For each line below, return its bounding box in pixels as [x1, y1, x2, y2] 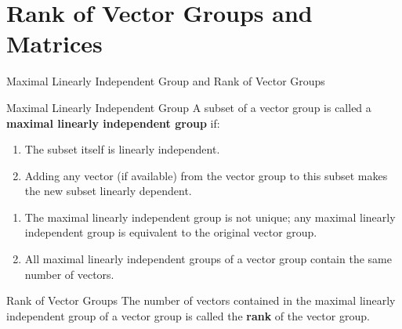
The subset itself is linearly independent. [24, 141, 220, 157]
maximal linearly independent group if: [6, 114, 220, 131]
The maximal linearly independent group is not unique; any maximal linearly [24, 208, 396, 225]
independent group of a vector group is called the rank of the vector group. [6, 307, 370, 324]
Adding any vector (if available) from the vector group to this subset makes [24, 167, 388, 183]
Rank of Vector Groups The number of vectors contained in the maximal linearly [6, 292, 396, 309]
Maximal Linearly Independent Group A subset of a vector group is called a [6, 99, 371, 115]
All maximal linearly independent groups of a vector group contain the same [24, 251, 392, 267]
